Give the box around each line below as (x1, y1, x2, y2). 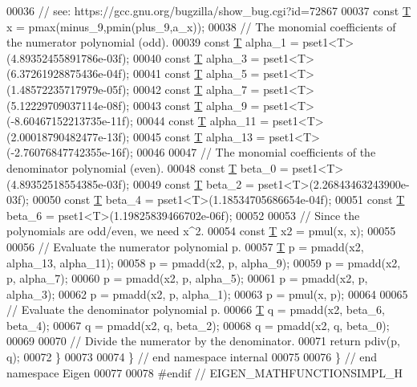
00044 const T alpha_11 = (136, 112, 269, 129)
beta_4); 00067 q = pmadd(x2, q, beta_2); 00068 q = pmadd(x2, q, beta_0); (6, 316, 390, 333)
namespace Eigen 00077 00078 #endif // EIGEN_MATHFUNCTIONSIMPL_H (6, 364, 403, 381)
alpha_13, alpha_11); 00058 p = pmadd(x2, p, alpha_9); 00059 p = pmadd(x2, (6, 254, 401, 271)
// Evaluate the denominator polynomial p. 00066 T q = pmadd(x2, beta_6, (6, 301, 386, 318)
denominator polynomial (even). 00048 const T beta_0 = (6, 159, 289, 176)
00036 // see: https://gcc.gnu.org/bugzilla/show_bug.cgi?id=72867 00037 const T (6, 2, 411, 18)
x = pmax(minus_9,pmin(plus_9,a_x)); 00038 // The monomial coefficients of (6, 18, 396, 35)
